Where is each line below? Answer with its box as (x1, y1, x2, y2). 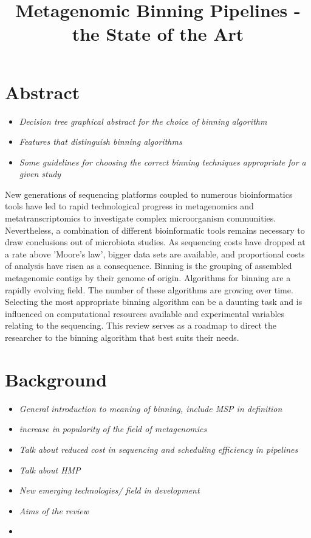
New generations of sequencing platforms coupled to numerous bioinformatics (5, 187, 293, 200)
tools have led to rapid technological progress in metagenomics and (5, 200, 254, 212)
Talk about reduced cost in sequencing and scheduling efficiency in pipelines (19, 442, 298, 455)
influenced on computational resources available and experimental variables (5, 307, 285, 320)
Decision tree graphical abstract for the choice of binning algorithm (19, 114, 267, 127)
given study (19, 167, 61, 180)
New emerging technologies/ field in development (19, 484, 200, 497)
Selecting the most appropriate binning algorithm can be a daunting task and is (5, 295, 302, 308)
